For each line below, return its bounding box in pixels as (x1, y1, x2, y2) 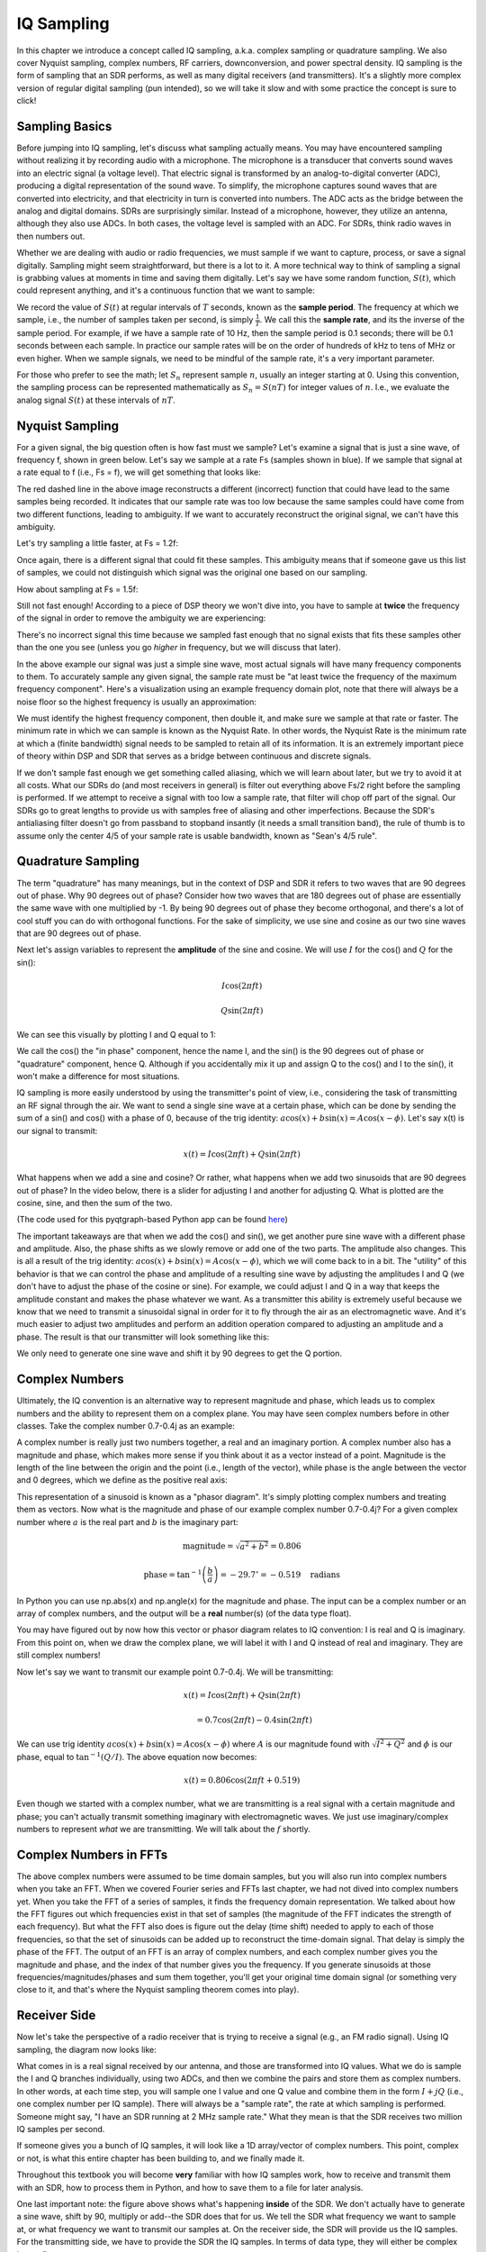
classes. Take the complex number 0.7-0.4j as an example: (16, 1420, 236, 1431)
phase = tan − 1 (143, 1567, 202, 1580)
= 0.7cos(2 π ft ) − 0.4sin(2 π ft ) (196, 1715, 312, 1725)
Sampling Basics (16, 118, 112, 134)
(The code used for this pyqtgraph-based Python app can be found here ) (16, 1214, 288, 1225)
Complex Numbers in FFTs (16, 1847, 168, 1862)
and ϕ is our (407, 1739, 454, 1749)
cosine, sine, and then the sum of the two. (16, 1197, 173, 1208)
